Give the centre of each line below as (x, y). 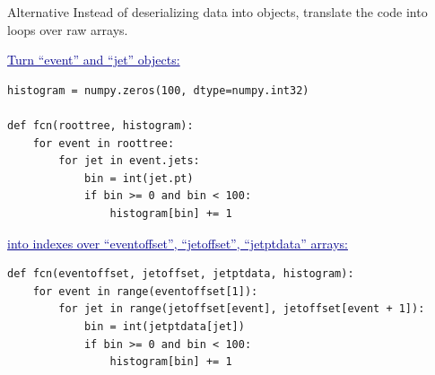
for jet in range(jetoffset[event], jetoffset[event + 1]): (242, 309)
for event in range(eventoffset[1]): (145, 291)
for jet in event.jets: (129, 161)
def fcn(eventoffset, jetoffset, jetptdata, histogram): (181, 274)
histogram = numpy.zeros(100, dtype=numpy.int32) (158, 90)
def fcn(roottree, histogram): (100, 125)
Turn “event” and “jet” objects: (94, 60)
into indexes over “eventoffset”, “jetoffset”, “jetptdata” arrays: (178, 243)
